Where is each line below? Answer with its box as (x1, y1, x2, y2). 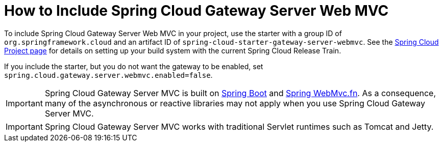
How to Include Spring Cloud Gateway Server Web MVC (4, 2, 389, 19)
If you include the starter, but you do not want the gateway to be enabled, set (4, 62, 263, 71)
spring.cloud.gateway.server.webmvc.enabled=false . (4, 70, 213, 79)
